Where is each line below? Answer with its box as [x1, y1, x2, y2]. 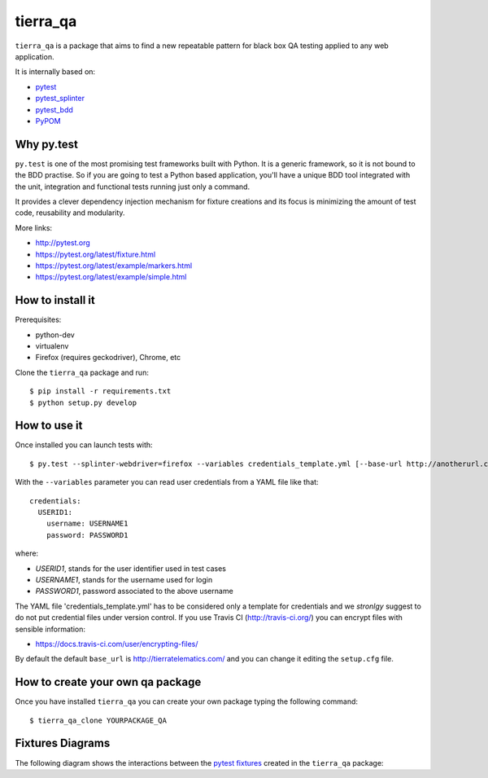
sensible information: [15, 624, 85, 634]
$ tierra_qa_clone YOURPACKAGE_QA [29, 715, 167, 725]
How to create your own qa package [15, 675, 202, 689]
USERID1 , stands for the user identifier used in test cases [35, 563, 227, 574]
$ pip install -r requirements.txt [29, 387, 172, 396]
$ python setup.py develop [29, 398, 137, 407]
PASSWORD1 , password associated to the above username [35, 587, 233, 596]
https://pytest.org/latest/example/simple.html [35, 272, 187, 282]
